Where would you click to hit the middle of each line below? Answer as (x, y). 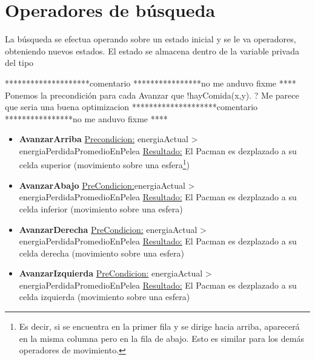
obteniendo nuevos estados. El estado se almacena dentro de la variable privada (152, 51)
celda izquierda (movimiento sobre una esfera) (104, 297)
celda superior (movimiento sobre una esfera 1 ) (104, 164)
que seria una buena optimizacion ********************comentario (131, 107)
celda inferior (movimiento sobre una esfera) (101, 208)
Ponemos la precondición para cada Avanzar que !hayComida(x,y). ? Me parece (152, 95)
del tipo (19, 63)
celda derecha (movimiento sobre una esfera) (101, 253)
